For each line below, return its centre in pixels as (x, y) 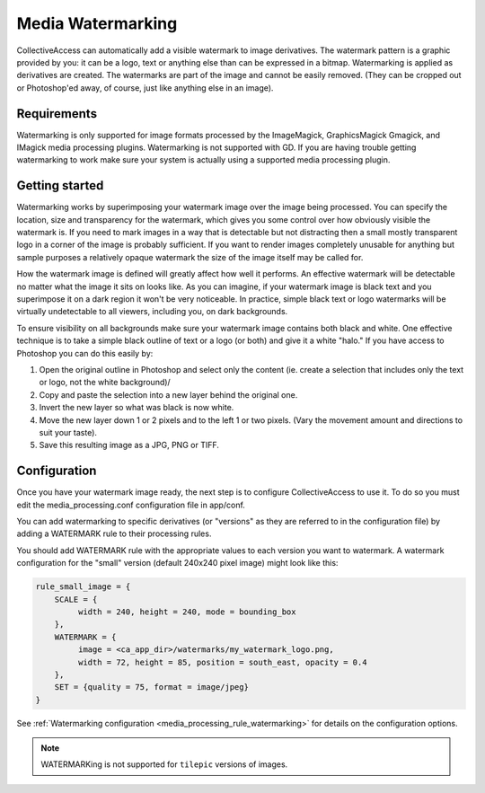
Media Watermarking (97, 23)
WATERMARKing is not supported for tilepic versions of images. (164, 764)
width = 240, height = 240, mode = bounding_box (187, 612)
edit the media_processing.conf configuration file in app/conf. (131, 505)
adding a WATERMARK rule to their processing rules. (114, 533)
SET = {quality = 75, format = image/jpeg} (151, 687)
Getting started (60, 185)
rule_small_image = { (83, 587)
